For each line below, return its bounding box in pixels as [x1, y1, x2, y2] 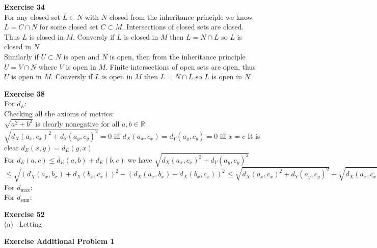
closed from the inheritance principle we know [109, 11, 253, 22]
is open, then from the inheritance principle [110, 51, 246, 61]
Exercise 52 [4, 208, 45, 219]
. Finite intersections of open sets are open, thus [105, 61, 256, 72]
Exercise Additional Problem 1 [4, 236, 115, 246]
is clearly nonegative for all [35, 118, 120, 129]
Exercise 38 [4, 88, 45, 99]
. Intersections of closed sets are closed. [122, 21, 244, 32]
